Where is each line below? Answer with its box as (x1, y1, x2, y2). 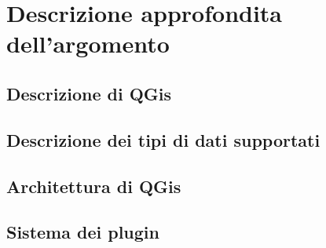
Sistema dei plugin (6, 220, 159, 244)
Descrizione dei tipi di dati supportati (6, 127, 321, 151)
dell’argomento (6, 27, 170, 60)
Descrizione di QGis (6, 81, 172, 105)
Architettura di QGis (6, 173, 181, 198)
